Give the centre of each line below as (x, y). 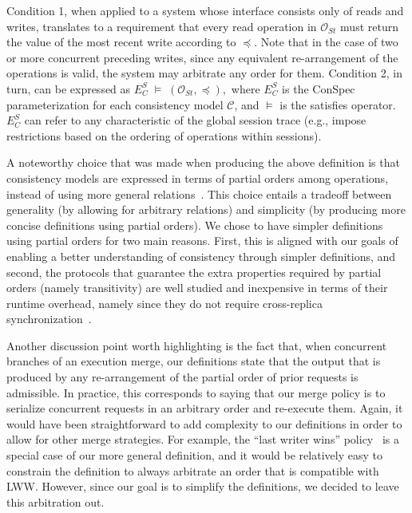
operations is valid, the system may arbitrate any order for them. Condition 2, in (205, 73)
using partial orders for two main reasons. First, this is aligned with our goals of (202, 241)
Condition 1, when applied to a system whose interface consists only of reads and (205, 10)
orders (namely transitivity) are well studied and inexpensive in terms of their (197, 288)
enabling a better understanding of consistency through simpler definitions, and (201, 256)
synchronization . (49, 319)
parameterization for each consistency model (115, 104)
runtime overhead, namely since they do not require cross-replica (164, 303)
